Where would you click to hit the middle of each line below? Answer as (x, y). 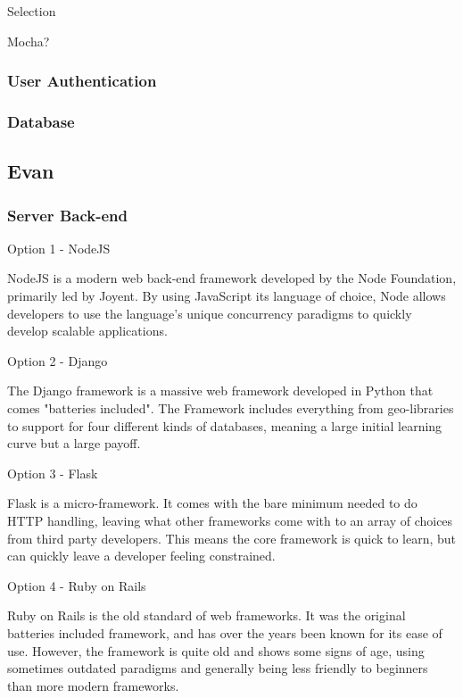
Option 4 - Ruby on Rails (77, 585)
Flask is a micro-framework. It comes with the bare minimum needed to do (212, 503)
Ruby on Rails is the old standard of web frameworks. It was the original (207, 615)
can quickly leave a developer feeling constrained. (141, 556)
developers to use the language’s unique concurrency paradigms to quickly (210, 313)
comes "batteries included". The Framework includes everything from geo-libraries (231, 408)
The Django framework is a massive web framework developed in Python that (220, 391)
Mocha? (29, 41)
